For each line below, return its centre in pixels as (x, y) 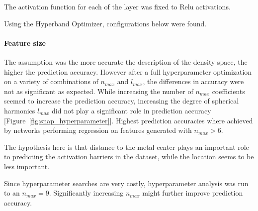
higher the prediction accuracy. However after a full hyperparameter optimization (128, 71)
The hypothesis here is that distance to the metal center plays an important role (127, 147)
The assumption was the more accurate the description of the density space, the (126, 61)
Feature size (25, 43)
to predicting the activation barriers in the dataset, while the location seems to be (129, 157)
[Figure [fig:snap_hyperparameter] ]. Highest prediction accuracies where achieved (129, 120)
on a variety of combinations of (51, 81)
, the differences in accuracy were (193, 81)
